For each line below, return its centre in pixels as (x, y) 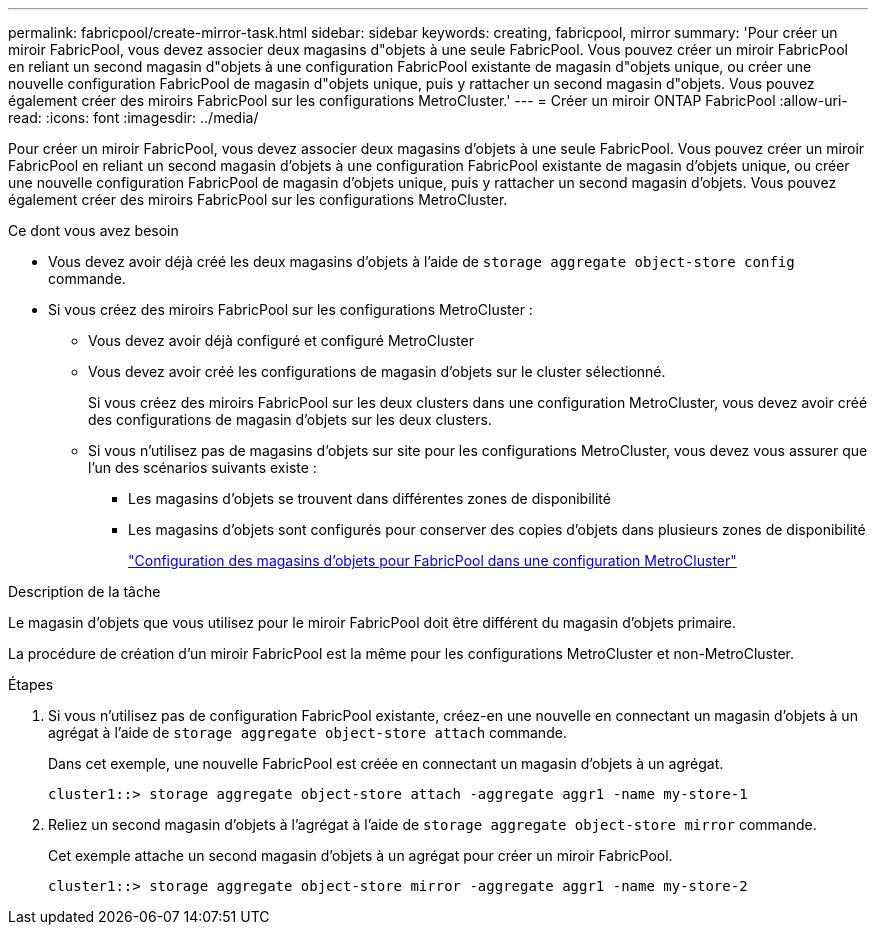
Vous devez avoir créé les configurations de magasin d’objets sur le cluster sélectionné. (377, 371)
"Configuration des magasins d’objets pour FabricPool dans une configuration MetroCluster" (432, 560)
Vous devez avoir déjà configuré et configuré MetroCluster (281, 340)
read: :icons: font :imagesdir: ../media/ (133, 117)
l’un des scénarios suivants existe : (202, 467)
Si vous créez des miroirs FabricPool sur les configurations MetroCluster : (290, 309)
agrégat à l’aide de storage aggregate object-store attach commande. (307, 732)
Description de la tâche (84, 591)
